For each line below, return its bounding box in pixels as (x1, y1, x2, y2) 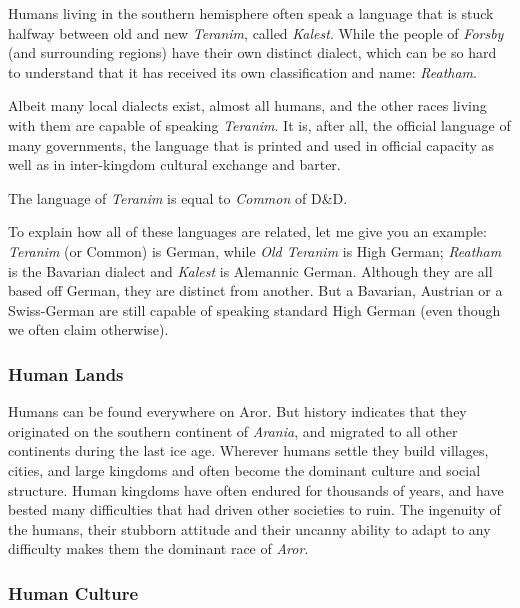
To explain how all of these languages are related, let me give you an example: (8, 221, 487, 242)
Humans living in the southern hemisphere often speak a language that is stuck (8, 3, 494, 23)
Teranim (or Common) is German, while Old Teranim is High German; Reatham (8, 240, 502, 261)
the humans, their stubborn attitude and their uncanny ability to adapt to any (8, 518, 491, 539)
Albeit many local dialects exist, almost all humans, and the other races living (8, 95, 487, 116)
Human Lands (8, 361, 124, 386)
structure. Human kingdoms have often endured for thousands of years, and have (8, 479, 504, 500)
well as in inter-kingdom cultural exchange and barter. (8, 154, 341, 175)
